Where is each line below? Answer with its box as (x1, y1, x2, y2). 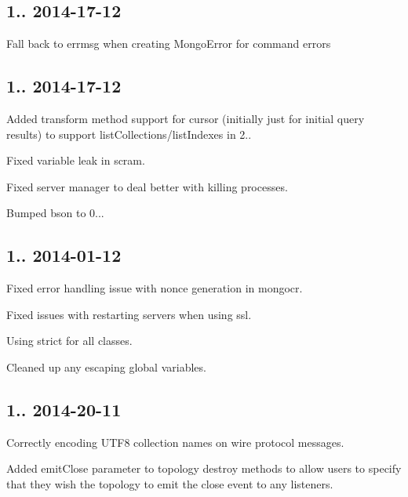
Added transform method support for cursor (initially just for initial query (6, 111, 365, 126)
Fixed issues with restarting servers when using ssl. (6, 306, 252, 322)
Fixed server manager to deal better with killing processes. (6, 178, 288, 194)
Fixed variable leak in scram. (6, 152, 145, 169)
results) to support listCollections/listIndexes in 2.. (6, 125, 252, 142)
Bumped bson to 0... (6, 205, 104, 221)
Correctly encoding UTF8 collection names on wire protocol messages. (6, 434, 344, 450)
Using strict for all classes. (6, 332, 133, 349)
